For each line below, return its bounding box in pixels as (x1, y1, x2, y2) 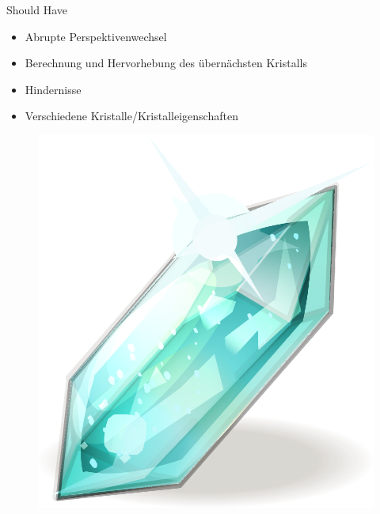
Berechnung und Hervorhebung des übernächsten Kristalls (25, 55, 307, 71)
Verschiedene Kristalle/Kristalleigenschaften (25, 108, 238, 124)
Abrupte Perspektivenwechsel (25, 28, 167, 44)
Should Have (6, 2, 68, 17)
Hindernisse (25, 81, 82, 97)
